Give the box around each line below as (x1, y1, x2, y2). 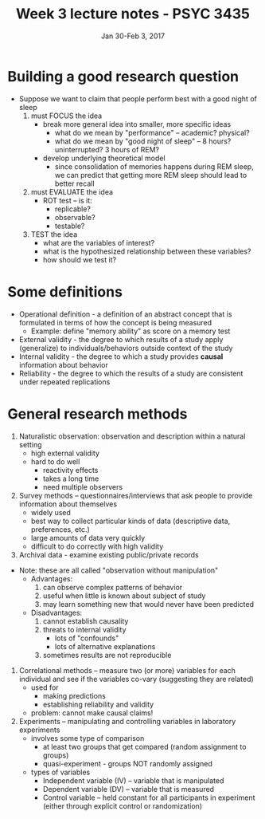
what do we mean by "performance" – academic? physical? (54, 128, 250, 137)
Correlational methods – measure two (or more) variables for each (18, 665, 236, 675)
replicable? (54, 204, 92, 214)
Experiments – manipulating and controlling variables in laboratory (18, 716, 236, 726)
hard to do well (30, 456, 80, 467)
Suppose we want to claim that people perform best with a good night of (18, 93, 258, 104)
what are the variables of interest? (42, 238, 155, 247)
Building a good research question (7, 67, 240, 85)
